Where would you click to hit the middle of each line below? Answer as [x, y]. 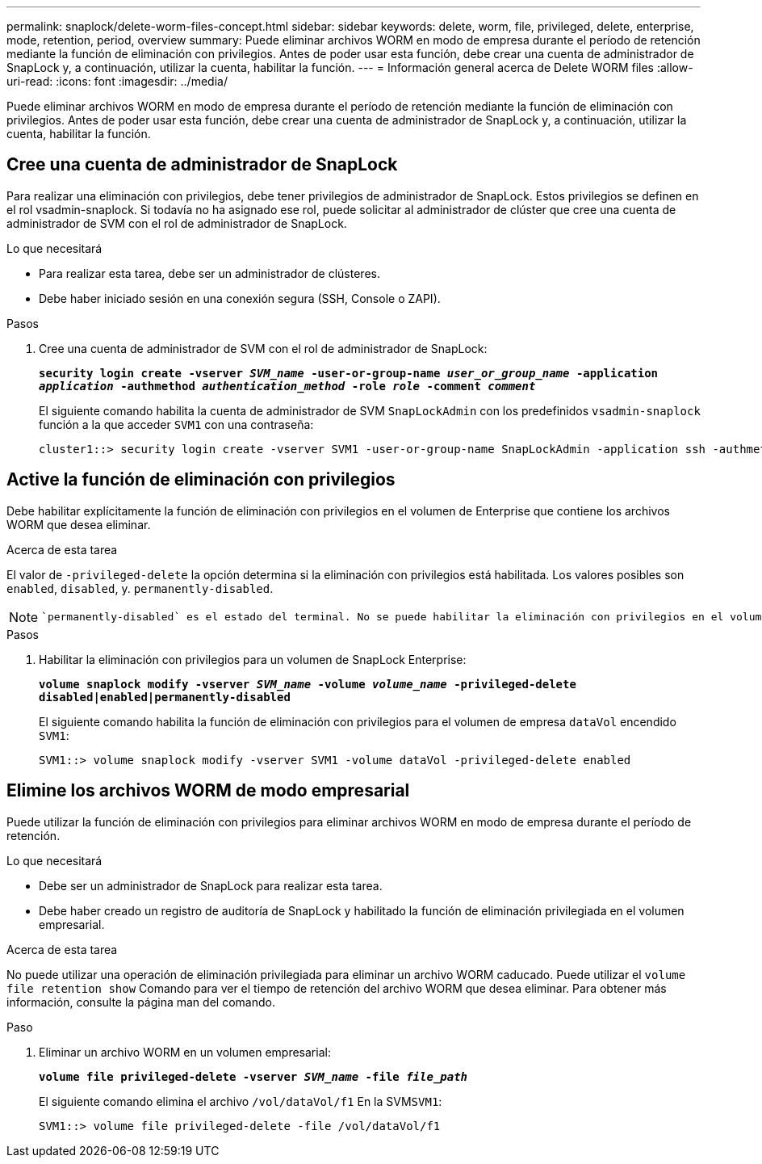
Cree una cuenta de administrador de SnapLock [202, 165]
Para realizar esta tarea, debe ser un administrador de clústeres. [209, 273]
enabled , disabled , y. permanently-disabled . [140, 588]
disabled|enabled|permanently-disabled [165, 697]
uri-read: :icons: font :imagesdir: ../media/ [117, 81]
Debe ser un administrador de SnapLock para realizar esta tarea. [211, 885]
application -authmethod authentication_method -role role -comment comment [287, 386]
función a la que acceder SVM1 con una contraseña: [176, 424]
